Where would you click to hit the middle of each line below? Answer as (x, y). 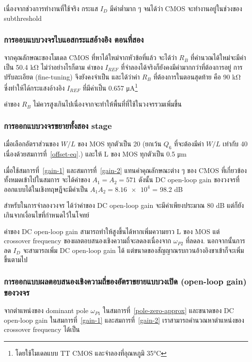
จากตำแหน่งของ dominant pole (46, 310)
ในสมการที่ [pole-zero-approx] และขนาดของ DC (168, 310)
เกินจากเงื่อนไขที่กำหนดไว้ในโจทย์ (47, 215)
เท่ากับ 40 (235, 144)
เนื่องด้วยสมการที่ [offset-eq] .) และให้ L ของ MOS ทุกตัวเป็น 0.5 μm (95, 154)
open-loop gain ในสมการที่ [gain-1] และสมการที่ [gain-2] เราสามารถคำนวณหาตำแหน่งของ (124, 320)
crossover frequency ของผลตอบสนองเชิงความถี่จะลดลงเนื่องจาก (88, 241)
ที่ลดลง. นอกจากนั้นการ (215, 241)
